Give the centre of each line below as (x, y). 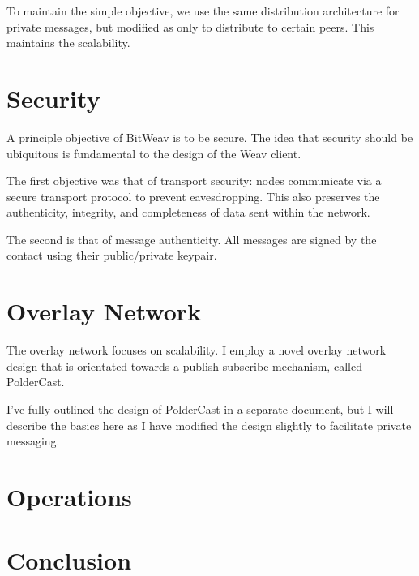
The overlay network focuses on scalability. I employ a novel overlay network (197, 350)
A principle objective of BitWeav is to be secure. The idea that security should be (210, 137)
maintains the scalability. (68, 43)
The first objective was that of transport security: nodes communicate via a (194, 181)
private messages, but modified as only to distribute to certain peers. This (190, 26)
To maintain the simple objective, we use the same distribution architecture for (203, 11)
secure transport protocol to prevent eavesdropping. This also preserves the (193, 196)
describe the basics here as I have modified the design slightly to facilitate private (209, 425)
